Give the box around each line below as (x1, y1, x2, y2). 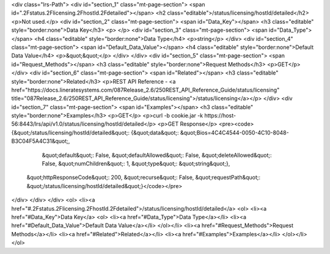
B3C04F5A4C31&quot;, (11, 137, 70, 145)
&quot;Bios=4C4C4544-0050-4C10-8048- (180, 129, 290, 136)
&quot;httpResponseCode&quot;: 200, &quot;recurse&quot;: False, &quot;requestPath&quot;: (26, 174, 261, 181)
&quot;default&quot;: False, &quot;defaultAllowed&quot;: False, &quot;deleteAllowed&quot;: (42, 151, 272, 159)
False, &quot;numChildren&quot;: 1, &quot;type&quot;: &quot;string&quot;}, (42, 160, 230, 167)
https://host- (204, 112, 237, 119)
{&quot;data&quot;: (130, 129, 180, 136)
